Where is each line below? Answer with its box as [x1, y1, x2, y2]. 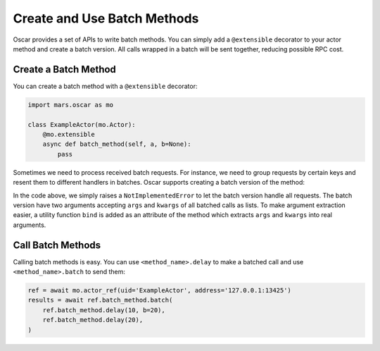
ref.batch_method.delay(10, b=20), [42, 306, 165, 314]
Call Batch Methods [13, 239, 101, 251]
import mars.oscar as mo [27, 101, 114, 109]
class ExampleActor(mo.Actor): [27, 121, 137, 128]
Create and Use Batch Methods [13, 11, 199, 26]
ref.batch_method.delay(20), [42, 316, 144, 324]
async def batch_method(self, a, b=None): [42, 140, 191, 148]
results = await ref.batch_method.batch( [27, 296, 173, 304]
